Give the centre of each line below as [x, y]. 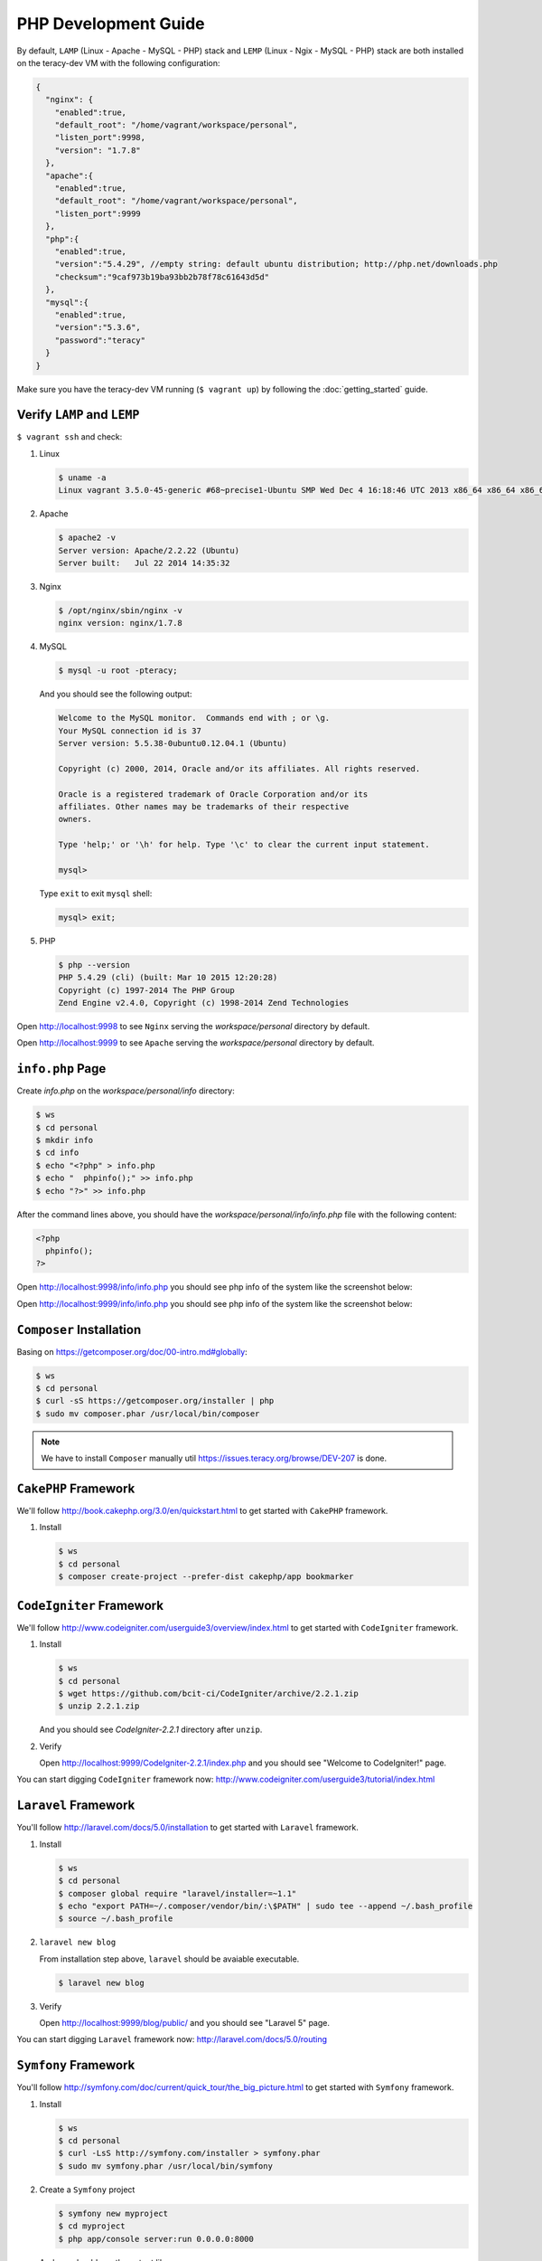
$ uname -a [82, 478]
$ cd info [57, 1153]
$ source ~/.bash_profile [116, 1919]
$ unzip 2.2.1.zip [99, 1706]
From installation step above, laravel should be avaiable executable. [169, 1959]
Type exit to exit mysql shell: [96, 893]
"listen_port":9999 [98, 213]
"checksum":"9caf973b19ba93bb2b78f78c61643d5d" [162, 277]
